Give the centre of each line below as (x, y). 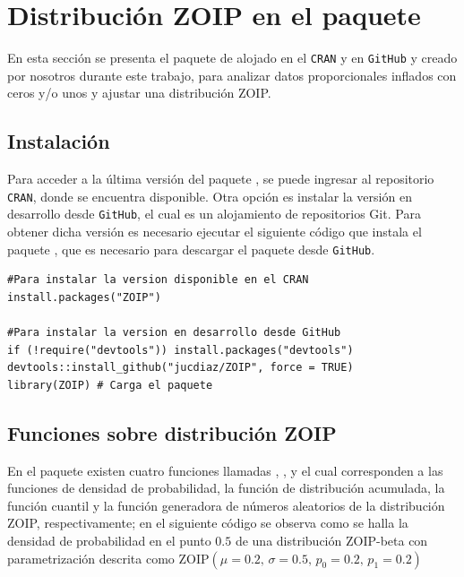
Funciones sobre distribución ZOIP (172, 432)
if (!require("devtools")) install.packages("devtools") (180, 350)
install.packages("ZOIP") (84, 297)
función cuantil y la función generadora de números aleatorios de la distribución (226, 505)
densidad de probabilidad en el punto (109, 541)
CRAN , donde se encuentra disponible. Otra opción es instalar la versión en (210, 196)
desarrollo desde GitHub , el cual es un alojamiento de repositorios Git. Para (214, 214)
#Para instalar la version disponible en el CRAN (158, 280)
